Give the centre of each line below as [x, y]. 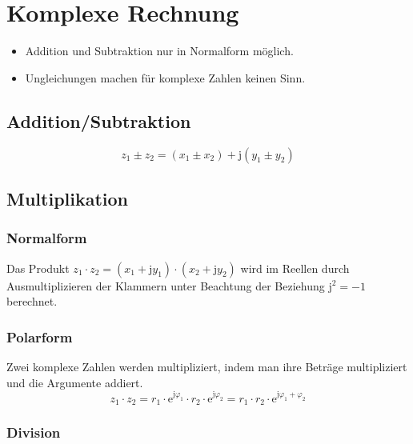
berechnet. [32, 301]
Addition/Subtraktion [99, 120]
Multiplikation [68, 198]
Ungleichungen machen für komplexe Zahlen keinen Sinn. [165, 77]
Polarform [40, 336]
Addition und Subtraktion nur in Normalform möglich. [159, 51]
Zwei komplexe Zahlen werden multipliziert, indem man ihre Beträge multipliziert [207, 366]
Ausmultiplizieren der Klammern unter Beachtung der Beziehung [166, 285]
